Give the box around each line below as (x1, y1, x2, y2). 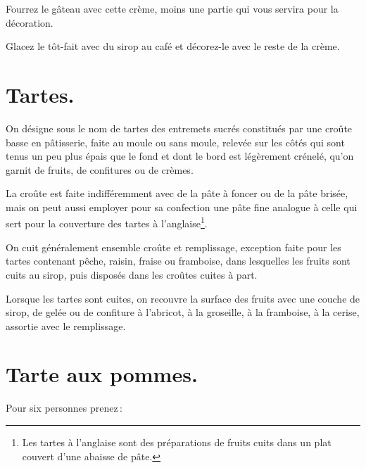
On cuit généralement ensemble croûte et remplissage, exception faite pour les (6, 239, 341, 254)
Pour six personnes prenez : (6, 400, 122, 415)
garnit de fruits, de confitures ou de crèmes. (6, 162, 194, 177)
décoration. (6, 15, 53, 30)
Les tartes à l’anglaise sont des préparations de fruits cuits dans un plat (22, 435, 332, 449)
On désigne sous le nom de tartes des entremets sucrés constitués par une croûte (6, 120, 353, 135)
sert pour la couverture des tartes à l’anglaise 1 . (6, 214, 208, 231)
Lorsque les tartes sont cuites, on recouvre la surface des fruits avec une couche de (6, 291, 360, 305)
